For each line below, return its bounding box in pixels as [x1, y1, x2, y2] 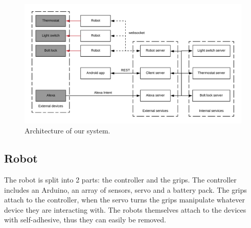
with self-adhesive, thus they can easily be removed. [4, 214, 166, 225]
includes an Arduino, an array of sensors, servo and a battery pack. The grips [4, 184, 247, 195]
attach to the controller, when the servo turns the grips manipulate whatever [4, 194, 245, 205]
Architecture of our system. [25, 125, 110, 136]
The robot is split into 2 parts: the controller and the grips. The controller [4, 174, 237, 185]
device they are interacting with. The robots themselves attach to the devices [4, 204, 246, 215]
